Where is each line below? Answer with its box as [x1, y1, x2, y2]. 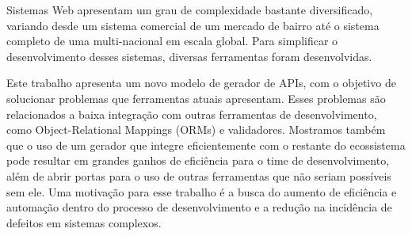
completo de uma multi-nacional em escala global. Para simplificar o [6, 32, 338, 49]
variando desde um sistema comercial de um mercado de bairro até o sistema [6, 17, 380, 33]
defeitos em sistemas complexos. [6, 214, 162, 230]
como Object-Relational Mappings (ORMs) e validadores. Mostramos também [6, 121, 386, 138]
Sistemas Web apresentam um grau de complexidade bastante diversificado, [6, 2, 373, 17]
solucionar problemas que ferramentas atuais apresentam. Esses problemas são [6, 89, 386, 106]
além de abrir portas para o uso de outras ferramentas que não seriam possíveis [6, 167, 391, 184]
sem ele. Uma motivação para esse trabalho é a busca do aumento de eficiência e [6, 183, 397, 200]
